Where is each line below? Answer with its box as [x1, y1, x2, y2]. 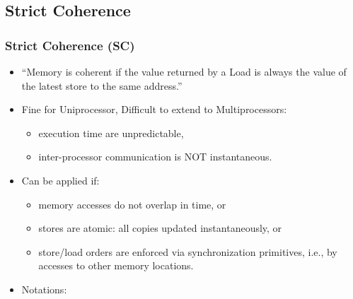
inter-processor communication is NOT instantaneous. [38, 149, 272, 164]
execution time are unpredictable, [38, 125, 184, 140]
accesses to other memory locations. [38, 258, 194, 273]
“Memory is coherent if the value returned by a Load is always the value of [21, 64, 347, 78]
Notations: [21, 281, 67, 296]
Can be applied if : [21, 172, 100, 187]
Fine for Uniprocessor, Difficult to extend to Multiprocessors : [21, 102, 287, 117]
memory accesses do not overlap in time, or [38, 197, 226, 211]
